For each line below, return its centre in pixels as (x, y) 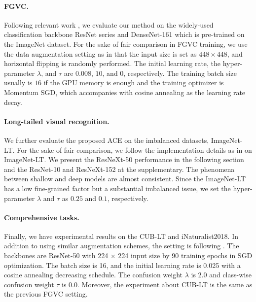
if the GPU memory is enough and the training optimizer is (134, 83)
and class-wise (230, 275)
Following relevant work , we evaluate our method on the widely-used (109, 24)
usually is (18, 83)
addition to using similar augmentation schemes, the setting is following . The (122, 246)
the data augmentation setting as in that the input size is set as (100, 53)
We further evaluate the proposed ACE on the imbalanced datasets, (107, 140)
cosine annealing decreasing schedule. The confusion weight (93, 275)
